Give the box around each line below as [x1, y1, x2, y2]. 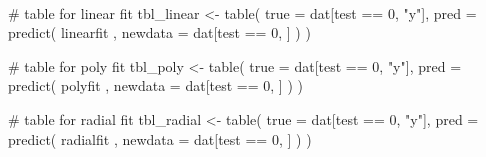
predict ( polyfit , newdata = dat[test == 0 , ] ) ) [8, 75, 304, 96]
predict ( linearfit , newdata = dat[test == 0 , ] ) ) [8, 22, 311, 43]
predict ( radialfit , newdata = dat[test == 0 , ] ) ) [8, 128, 312, 149]
